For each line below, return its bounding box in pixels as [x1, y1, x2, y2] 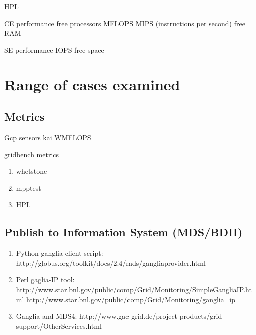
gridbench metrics [4, 149, 59, 159]
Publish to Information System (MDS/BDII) [4, 224, 243, 240]
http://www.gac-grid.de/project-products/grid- [79, 311, 224, 321]
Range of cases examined [4, 74, 180, 94]
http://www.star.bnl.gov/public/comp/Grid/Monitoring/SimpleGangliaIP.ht [16, 284, 252, 294]
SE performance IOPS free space [4, 44, 104, 55]
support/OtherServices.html [16, 320, 102, 331]
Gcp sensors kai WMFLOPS [4, 132, 91, 142]
